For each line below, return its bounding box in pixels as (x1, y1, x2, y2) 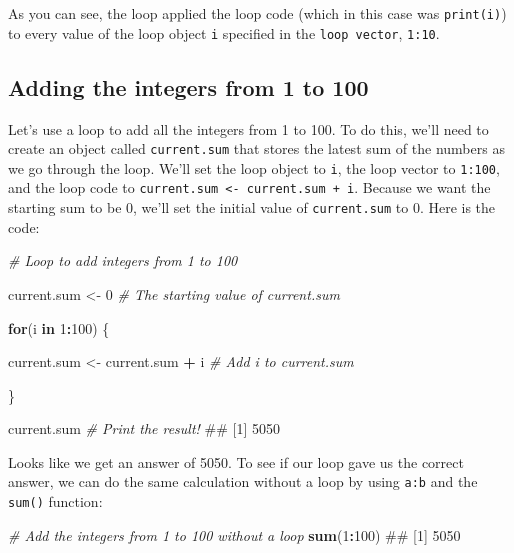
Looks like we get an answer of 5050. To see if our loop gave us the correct (8, 451, 464, 472)
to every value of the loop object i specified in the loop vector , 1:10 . (8, 22, 440, 43)
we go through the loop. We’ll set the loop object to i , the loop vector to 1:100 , (8, 157, 500, 178)
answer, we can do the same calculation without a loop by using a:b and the (8, 471, 478, 492)
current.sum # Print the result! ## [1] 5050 (8, 418, 280, 439)
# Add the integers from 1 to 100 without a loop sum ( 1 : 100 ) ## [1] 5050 (8, 524, 461, 545)
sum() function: (8, 491, 103, 512)
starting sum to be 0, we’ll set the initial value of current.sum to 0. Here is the (8, 197, 496, 218)
